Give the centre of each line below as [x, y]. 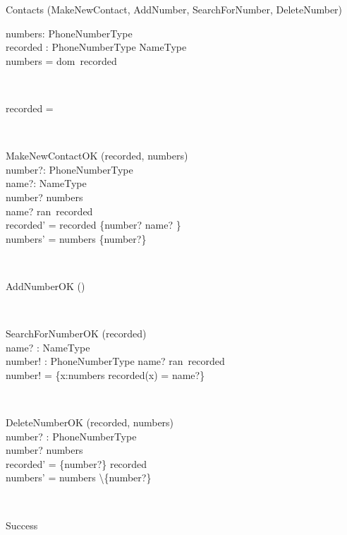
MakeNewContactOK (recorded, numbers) [97, 156]
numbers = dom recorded [61, 60]
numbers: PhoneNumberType [69, 33]
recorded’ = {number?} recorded [77, 463]
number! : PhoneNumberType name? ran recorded [115, 361]
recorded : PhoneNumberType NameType [96, 47]
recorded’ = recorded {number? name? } [93, 225]
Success [22, 525]
